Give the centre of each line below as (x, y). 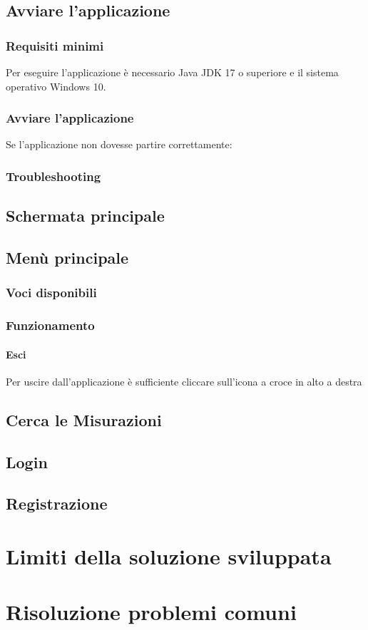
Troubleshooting (53, 176)
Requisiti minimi (55, 45)
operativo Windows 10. (56, 86)
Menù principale (67, 258)
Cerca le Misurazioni (84, 419)
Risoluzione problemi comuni (151, 612)
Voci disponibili (51, 293)
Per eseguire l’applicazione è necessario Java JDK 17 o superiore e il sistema (172, 72)
